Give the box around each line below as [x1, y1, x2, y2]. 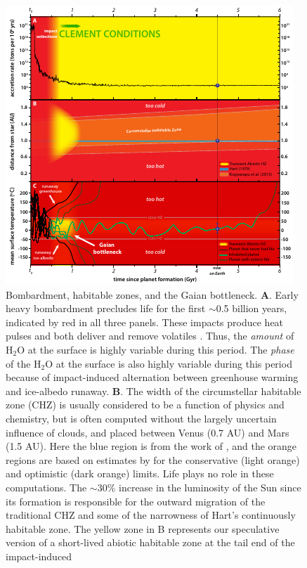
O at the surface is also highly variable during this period [45, 356, 292, 370]
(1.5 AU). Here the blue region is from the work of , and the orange [6, 439, 297, 453]
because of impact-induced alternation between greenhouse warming [6, 370, 299, 385]
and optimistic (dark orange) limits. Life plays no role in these [6, 466, 274, 481]
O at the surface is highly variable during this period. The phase [17, 342, 294, 356]
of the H [6, 356, 41, 370]
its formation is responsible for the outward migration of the [6, 493, 266, 508]
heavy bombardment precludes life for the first [6, 301, 206, 316]
